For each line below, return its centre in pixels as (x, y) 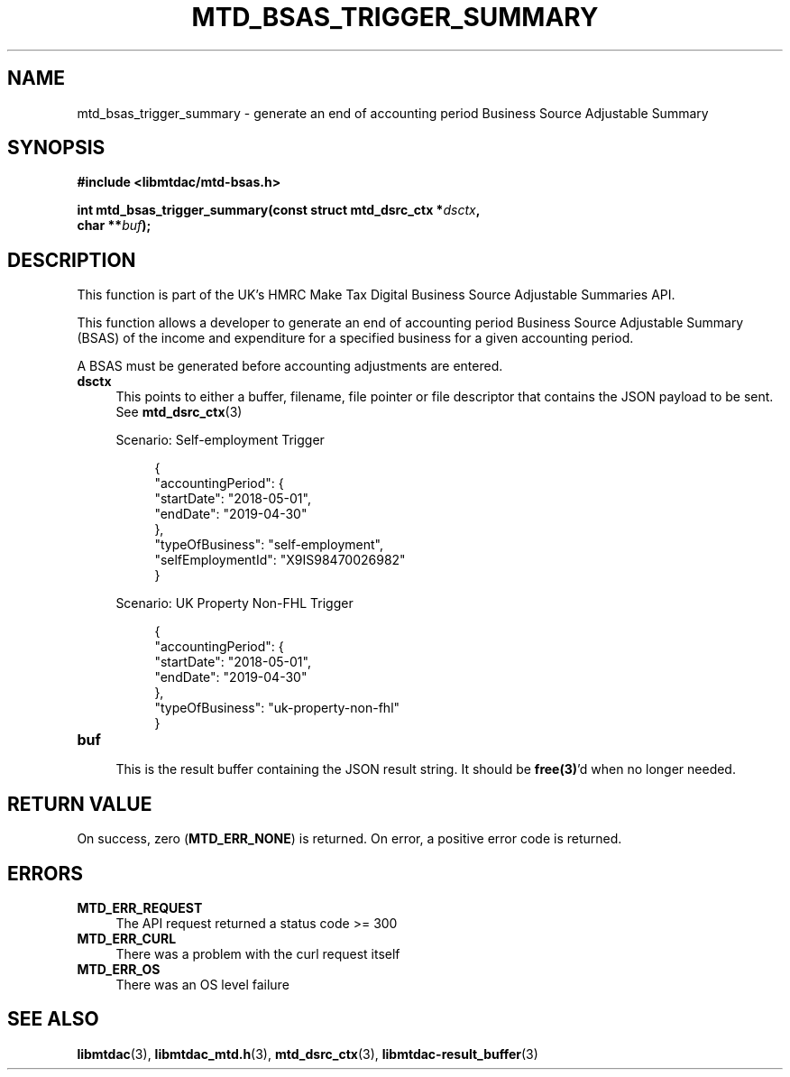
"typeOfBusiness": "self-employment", (269, 545)
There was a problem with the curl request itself (258, 953)
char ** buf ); (114, 226)
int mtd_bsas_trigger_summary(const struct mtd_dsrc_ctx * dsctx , (279, 210)
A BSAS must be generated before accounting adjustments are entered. (290, 366)
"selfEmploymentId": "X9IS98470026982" (280, 560)
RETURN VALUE (80, 804)
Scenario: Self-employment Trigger (220, 440)
